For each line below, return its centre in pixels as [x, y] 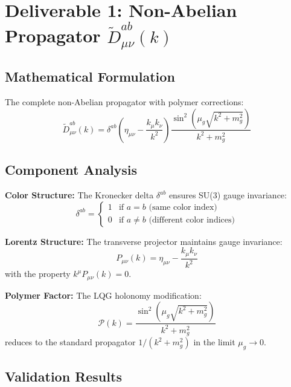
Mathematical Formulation [90, 76]
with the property [38, 274]
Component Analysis [71, 170]
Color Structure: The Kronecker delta [79, 195]
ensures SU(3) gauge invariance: [228, 195]
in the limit [214, 342]
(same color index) [183, 208]
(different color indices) [192, 220]
